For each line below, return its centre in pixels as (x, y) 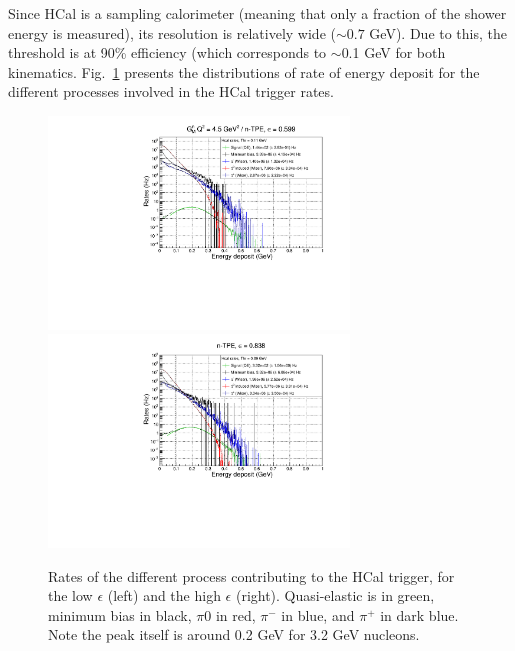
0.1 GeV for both (393, 52)
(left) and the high (164, 595)
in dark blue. (419, 614)
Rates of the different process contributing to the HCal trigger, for (251, 575)
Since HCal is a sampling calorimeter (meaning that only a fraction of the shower (257, 13)
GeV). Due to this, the (438, 32)
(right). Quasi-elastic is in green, (335, 595)
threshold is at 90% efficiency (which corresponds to (167, 52)
